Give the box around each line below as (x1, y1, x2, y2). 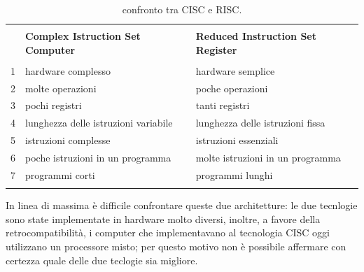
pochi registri (25, 98, 82, 113)
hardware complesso (25, 63, 111, 78)
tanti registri (195, 98, 250, 113)
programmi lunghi (195, 167, 273, 182)
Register (195, 42, 237, 57)
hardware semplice (195, 63, 275, 78)
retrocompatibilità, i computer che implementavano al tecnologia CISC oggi (6, 225, 330, 240)
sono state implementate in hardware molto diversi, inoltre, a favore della (6, 211, 321, 226)
